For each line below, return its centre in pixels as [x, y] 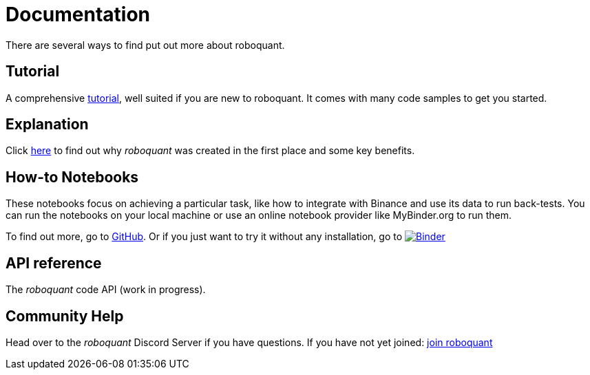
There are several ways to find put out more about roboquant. [145, 45]
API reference [54, 263]
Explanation [47, 125]
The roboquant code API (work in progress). [106, 290]
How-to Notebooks [72, 177]
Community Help [65, 316]
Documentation [78, 14]
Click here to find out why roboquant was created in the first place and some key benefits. [210, 151]
